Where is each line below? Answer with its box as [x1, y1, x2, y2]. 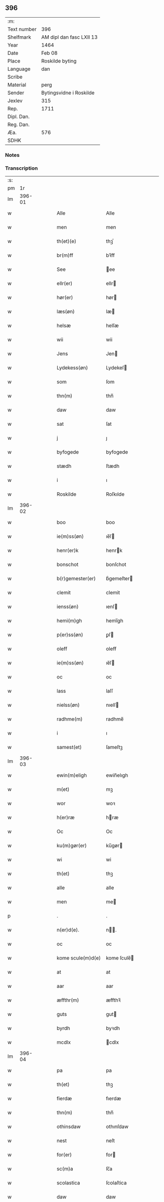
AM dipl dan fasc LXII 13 [41, 34, 98, 41]
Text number [7, 25, 37, 32]
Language [7, 66, 31, 72]
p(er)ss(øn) [57, 632, 83, 638]
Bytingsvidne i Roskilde [41, 89, 95, 96]
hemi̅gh [105, 617, 123, 624]
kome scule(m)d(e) [57, 955, 101, 962]
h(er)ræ [57, 814, 75, 821]
